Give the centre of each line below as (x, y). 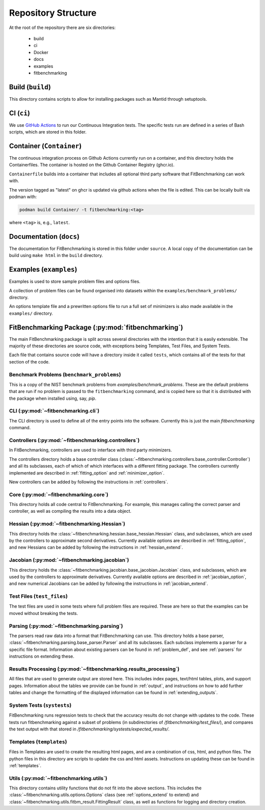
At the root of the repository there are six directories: (62, 28)
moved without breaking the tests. (44, 613)
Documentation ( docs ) (44, 237)
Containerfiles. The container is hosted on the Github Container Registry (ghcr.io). (92, 165)
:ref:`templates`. (25, 765)
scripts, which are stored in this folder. (48, 132)
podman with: (23, 196)
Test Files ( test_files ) (39, 596)
